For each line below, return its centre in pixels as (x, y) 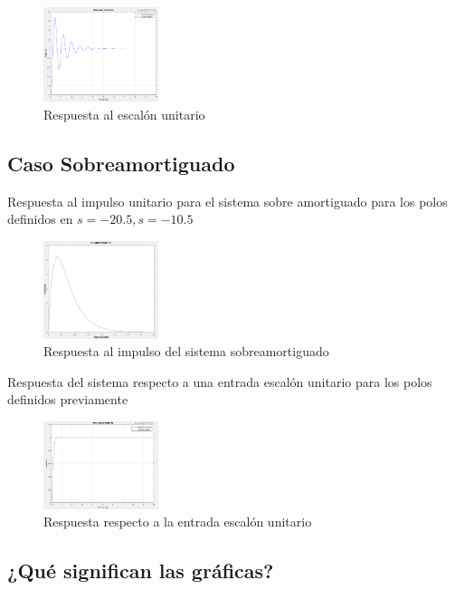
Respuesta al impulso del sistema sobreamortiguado (186, 351)
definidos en (40, 219)
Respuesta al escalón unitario (124, 114)
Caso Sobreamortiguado (121, 163)
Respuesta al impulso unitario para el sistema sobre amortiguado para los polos (227, 201)
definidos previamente (68, 399)
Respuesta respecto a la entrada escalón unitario (178, 522)
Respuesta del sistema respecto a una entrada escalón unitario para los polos (220, 381)
